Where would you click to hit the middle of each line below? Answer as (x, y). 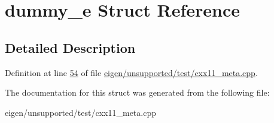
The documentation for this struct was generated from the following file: (137, 92)
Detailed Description (70, 47)
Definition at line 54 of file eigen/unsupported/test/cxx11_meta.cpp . (131, 72)
